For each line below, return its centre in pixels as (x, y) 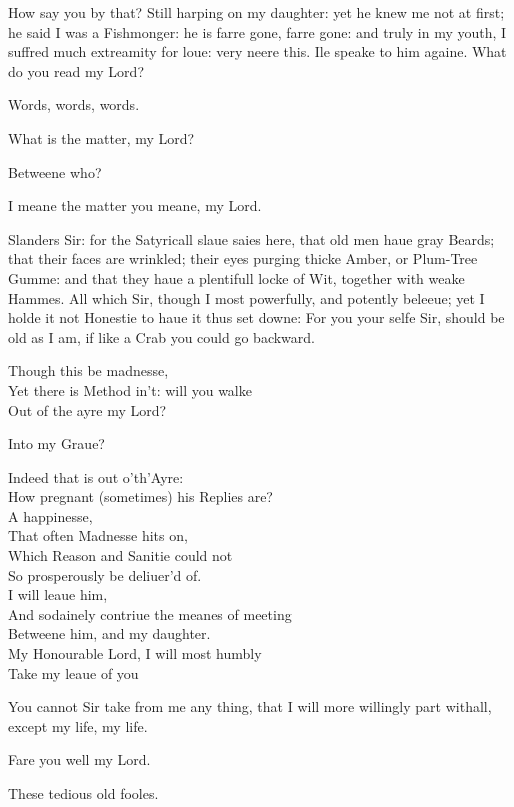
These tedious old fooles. (83, 793)
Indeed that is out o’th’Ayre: (96, 476)
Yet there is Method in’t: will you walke (130, 389)
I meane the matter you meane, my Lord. (135, 205)
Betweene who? (55, 171)
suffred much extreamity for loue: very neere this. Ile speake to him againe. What (257, 51)
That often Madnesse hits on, (98, 535)
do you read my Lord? (76, 70)
